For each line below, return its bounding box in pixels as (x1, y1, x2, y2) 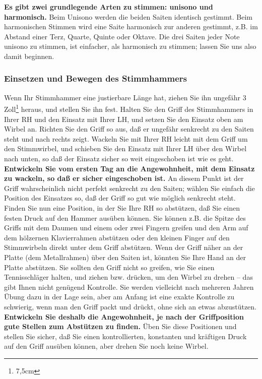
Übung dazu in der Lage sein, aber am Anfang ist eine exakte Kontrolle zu (4, 291, 235, 302)
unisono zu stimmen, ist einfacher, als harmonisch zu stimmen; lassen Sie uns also (4, 41, 256, 51)
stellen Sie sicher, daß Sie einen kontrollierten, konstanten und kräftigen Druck (4, 331, 247, 341)
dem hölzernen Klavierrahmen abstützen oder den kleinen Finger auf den (4, 232, 230, 242)
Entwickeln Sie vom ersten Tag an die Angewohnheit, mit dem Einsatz (4, 163, 255, 173)
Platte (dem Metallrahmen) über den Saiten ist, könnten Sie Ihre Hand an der (4, 251, 246, 262)
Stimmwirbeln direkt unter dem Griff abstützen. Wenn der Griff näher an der (4, 242, 243, 252)
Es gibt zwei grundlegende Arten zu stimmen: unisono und (4, 2, 213, 12)
